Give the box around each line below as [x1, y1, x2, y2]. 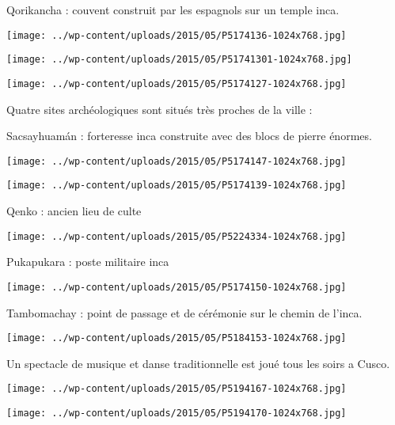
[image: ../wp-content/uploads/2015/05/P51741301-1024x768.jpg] [6, 54, 352, 66]
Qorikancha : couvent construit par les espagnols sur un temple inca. [6, 2, 340, 17]
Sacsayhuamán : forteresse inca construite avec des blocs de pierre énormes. [6, 127, 372, 144]
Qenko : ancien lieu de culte [6, 203, 142, 219]
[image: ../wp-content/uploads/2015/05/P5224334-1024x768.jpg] [6, 230, 347, 242]
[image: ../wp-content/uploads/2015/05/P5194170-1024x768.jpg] [6, 408, 347, 419]
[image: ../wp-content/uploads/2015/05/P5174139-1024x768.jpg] [6, 180, 347, 192]
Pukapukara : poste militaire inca [6, 253, 169, 270]
